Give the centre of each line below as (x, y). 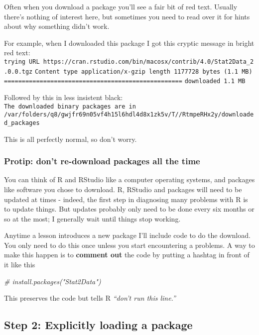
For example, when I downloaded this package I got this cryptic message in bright (129, 43)
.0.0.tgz (18, 71)
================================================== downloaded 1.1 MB (125, 81)
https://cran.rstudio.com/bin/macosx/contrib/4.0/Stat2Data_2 (148, 61)
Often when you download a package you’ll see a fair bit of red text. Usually (121, 6)
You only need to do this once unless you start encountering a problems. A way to (129, 245)
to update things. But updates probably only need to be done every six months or (129, 209)
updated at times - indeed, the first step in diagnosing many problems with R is (126, 199)
